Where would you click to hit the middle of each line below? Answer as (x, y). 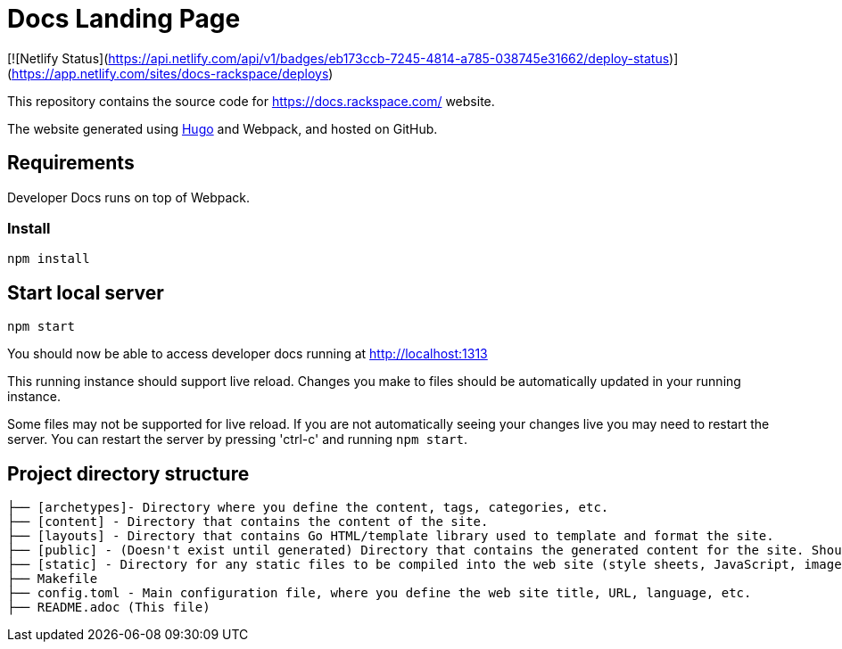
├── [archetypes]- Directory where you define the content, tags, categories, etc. (308, 508)
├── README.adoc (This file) (109, 608)
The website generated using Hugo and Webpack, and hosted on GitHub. (223, 128)
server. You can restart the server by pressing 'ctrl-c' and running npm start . (237, 440)
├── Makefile (53, 579)
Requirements (71, 163)
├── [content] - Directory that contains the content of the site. (248, 522)
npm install (49, 259)
